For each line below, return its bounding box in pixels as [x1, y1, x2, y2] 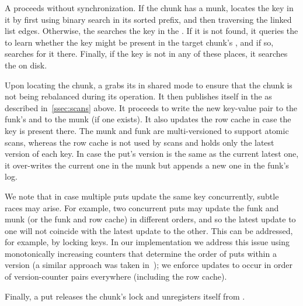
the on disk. [5, 59, 47, 71]
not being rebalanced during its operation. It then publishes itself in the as [5, 90, 272, 102]
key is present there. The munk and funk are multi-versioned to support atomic [5, 124, 289, 136]
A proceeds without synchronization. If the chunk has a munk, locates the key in [5, 2, 294, 13]
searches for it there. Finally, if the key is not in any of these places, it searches [5, 47, 288, 60]
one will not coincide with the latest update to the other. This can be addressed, [5, 224, 293, 236]
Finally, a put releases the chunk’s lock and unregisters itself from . [5, 290, 245, 302]
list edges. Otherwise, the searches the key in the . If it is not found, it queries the [5, 25, 298, 37]
